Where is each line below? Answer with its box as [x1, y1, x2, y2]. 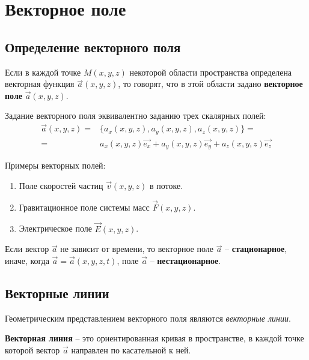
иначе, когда [5, 254, 49, 266]
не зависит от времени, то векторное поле [60, 242, 213, 255]
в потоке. [149, 179, 183, 191]
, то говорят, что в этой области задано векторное [118, 77, 303, 90]
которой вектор [5, 343, 60, 356]
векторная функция [5, 77, 75, 90]
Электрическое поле [19, 222, 92, 235]
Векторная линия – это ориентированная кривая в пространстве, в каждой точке [5, 332, 304, 344]
